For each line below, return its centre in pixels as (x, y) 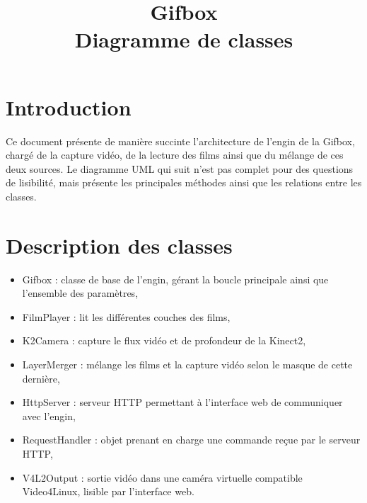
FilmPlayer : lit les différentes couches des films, (126, 316)
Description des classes (119, 245)
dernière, (41, 378)
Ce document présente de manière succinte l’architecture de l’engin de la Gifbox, (180, 141)
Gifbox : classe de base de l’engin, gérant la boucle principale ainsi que (175, 279)
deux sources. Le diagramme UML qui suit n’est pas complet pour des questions (180, 168)
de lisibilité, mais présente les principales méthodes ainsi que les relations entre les (184, 182)
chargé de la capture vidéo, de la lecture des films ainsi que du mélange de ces (175, 155)
